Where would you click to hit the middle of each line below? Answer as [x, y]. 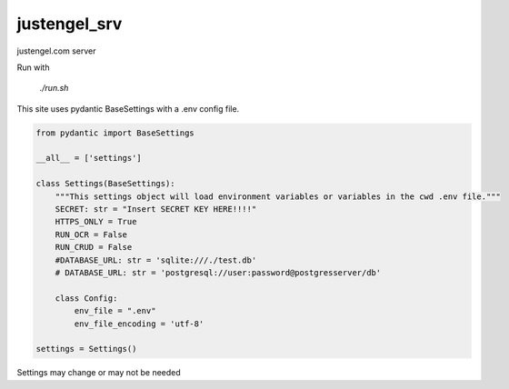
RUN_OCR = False [91, 234]
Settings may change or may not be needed [99, 373]
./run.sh [54, 88]
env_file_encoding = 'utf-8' [139, 324]
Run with [33, 67]
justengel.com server [56, 51]
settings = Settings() [86, 349]
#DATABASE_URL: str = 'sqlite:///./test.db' [156, 260]
